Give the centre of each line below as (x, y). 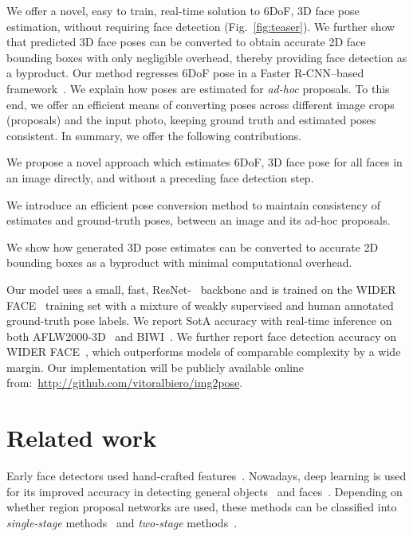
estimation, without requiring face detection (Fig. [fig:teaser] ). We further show (201, 26)
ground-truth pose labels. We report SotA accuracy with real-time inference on (199, 321)
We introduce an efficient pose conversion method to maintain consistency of (193, 204)
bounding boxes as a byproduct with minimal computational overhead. (179, 262)
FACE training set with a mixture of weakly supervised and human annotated (200, 305)
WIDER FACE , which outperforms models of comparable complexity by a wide (204, 352)
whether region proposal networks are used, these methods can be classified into (202, 507)
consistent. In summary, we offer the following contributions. (154, 135)
